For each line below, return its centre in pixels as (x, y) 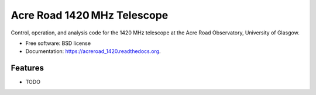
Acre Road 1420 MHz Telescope (90, 15)
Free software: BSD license (58, 43)
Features (27, 68)
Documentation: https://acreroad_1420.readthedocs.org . (93, 51)
